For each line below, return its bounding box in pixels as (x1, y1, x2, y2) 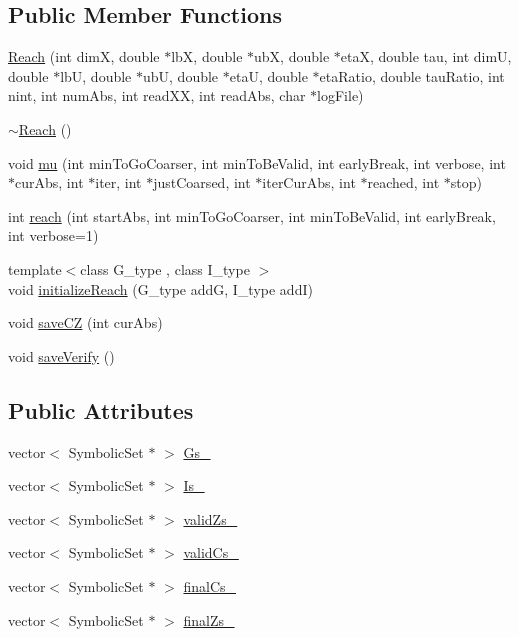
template (8, 258, 62, 279)
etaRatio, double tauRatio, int (319, 65, 505, 86)
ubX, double (254, 46, 330, 67)
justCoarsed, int (153, 172, 251, 193)
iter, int (95, 172, 142, 193)
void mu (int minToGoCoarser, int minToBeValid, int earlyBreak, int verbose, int (8, 152, 506, 173)
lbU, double (60, 65, 132, 86)
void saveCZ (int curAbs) (8, 312, 163, 333)
